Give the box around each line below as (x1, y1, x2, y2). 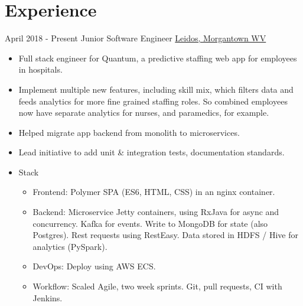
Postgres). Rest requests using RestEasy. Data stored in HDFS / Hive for (32, 229, 298, 241)
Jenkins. (32, 291, 63, 304)
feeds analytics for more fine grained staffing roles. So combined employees (18, 95, 288, 107)
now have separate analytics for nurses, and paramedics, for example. (18, 106, 269, 119)
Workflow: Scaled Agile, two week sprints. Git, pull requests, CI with (32, 280, 282, 292)
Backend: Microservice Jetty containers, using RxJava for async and (32, 206, 279, 218)
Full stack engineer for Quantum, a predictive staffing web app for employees (18, 51, 297, 64)
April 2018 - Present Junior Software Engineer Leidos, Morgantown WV (5, 32, 266, 44)
